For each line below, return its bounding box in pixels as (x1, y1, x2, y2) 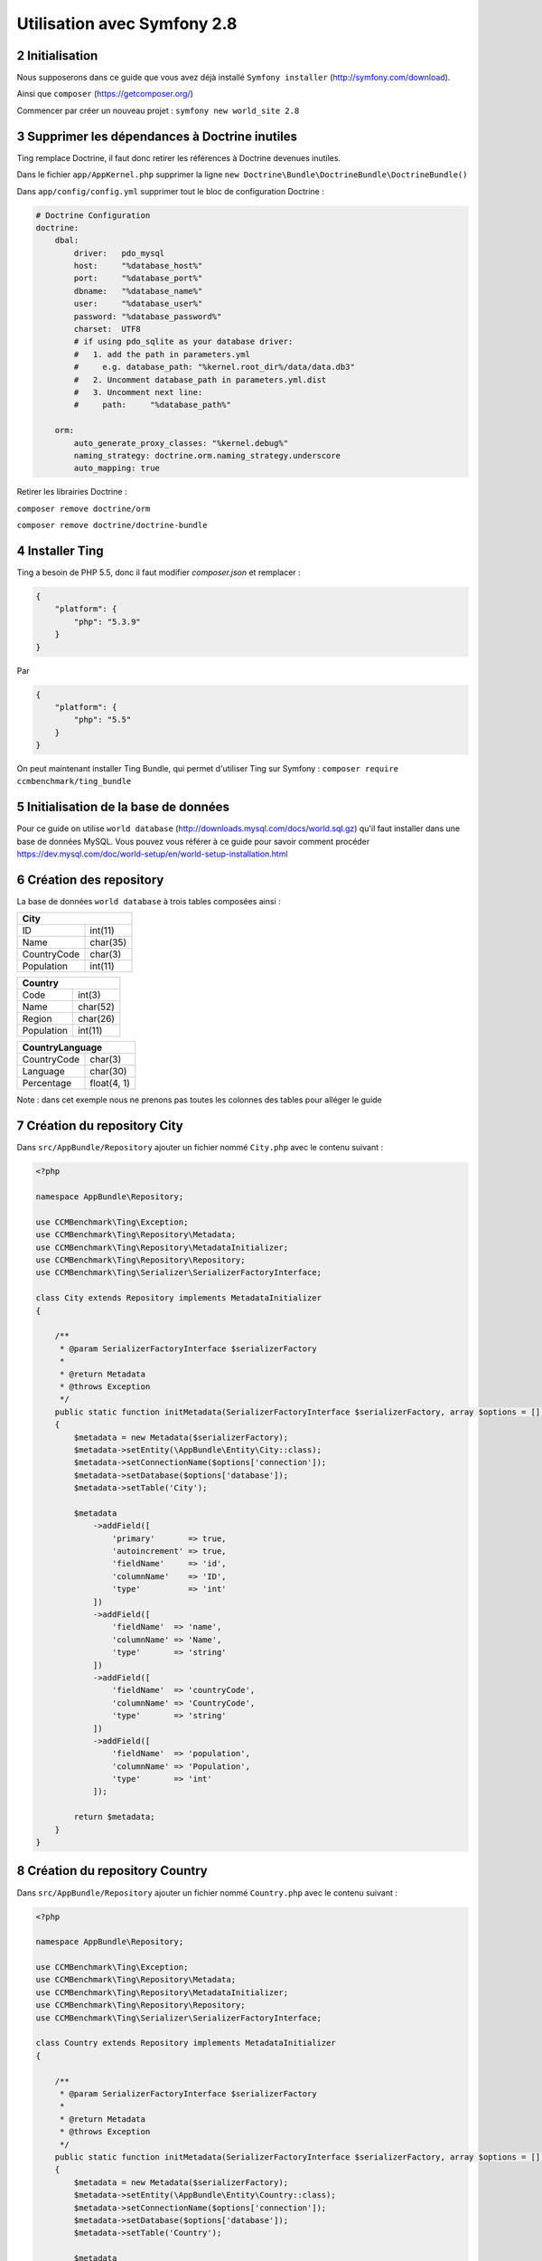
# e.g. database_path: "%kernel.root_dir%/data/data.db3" (73, 362, 356, 373)
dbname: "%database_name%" (73, 286, 203, 296)
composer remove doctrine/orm (16, 503, 151, 514)
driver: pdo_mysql (73, 248, 165, 258)
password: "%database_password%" (73, 311, 222, 321)
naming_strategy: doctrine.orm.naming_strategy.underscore (73, 450, 341, 460)
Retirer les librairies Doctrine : (16, 487, 127, 497)
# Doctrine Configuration (35, 210, 151, 221)
